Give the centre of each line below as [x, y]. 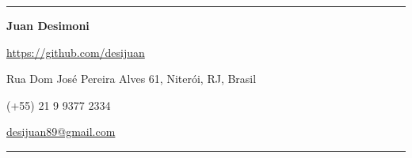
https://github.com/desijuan [76, 52]
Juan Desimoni [48, 25]
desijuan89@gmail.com [61, 132]
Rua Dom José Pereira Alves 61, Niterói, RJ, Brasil [132, 79]
